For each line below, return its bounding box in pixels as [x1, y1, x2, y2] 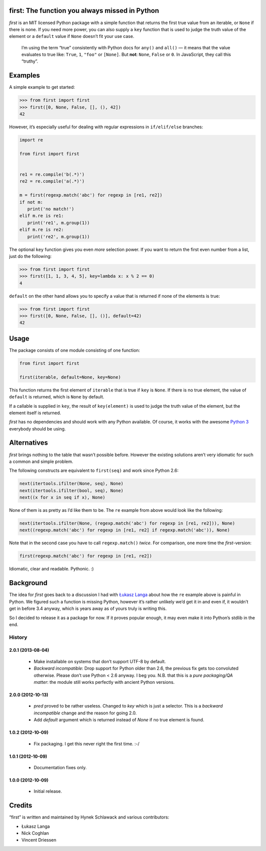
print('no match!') [27, 206, 74, 212]
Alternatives [9, 439, 48, 447]
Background [9, 579, 48, 587]
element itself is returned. [9, 410, 62, 416]
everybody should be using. [9, 425, 66, 431]
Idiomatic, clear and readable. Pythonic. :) [9, 566, 94, 572]
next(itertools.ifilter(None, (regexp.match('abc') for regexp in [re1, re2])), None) [19, 521, 235, 526]
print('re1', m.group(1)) [27, 220, 90, 225]
